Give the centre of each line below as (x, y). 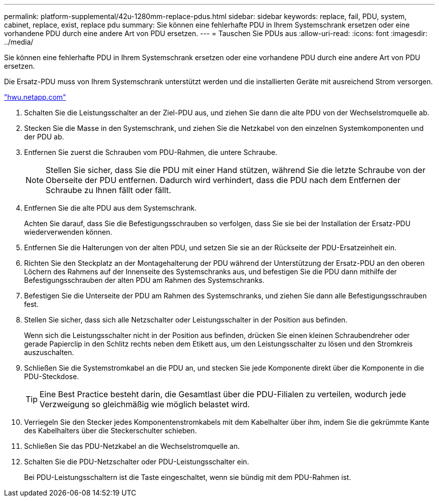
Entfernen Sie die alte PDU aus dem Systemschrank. (111, 208)
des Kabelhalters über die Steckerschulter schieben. (111, 431)
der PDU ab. (44, 137)
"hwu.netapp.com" (35, 97)
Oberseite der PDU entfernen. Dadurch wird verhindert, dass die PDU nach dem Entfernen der (223, 180)
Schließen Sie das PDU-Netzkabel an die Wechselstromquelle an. (132, 446)
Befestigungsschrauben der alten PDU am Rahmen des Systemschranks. (144, 280)
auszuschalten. (49, 352)
